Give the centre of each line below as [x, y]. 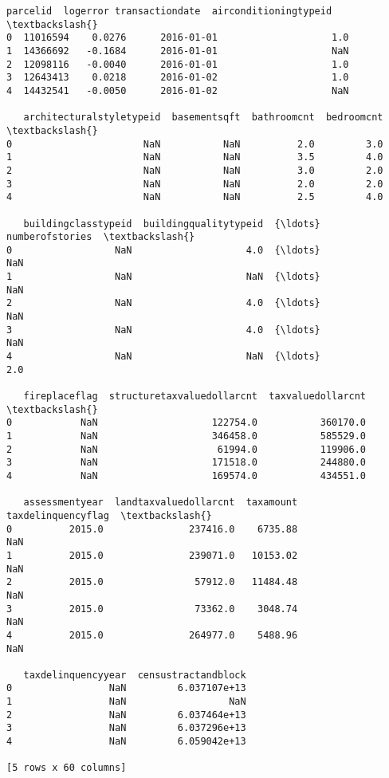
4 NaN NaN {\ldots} [163, 357]
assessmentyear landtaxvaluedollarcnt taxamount [161, 503]
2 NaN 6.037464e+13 [126, 715]
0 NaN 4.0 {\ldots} [163, 250]
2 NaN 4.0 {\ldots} [163, 303]
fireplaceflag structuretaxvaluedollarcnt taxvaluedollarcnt [195, 397]
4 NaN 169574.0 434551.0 [187, 475]
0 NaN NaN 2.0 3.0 [195, 144]
